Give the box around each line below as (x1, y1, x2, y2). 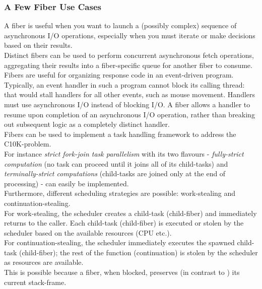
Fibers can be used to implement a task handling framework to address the (4, 128, 236, 139)
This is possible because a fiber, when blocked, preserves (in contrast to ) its (4, 267, 240, 277)
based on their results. (4, 40, 73, 50)
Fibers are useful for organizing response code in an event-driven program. (4, 69, 234, 80)
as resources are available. (4, 257, 84, 267)
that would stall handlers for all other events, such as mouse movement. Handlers (4, 89, 255, 100)
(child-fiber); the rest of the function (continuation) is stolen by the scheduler (19, 247, 258, 257)
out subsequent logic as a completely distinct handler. (4, 119, 170, 129)
